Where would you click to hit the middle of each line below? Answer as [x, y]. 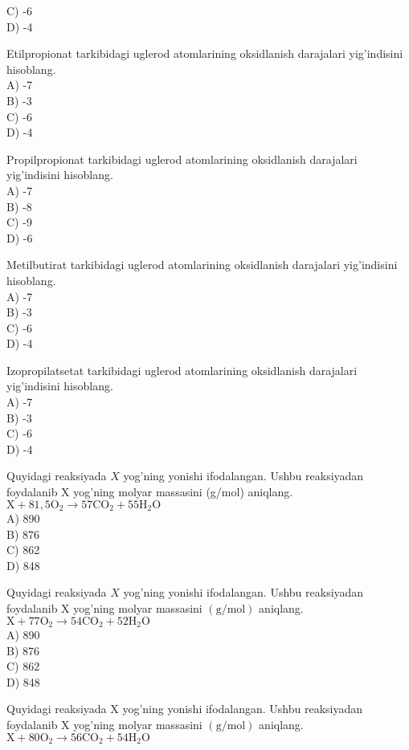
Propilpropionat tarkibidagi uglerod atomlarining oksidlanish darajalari [182, 159]
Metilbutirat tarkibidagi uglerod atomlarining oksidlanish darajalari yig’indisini [202, 265]
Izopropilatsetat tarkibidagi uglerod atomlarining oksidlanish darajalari [182, 370]
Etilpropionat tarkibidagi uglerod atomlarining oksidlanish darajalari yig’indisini [205, 53]
